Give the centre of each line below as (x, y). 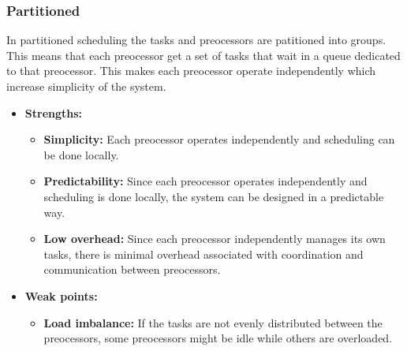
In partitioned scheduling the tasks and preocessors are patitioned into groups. (196, 40)
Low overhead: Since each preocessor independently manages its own (215, 239)
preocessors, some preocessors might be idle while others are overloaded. (218, 338)
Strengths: (54, 112)
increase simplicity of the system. (86, 86)
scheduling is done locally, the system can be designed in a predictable (214, 196)
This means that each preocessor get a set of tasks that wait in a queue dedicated (203, 55)
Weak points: (61, 295)
